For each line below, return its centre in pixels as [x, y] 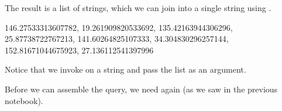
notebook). [24, 100]
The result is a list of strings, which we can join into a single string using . [138, 8]
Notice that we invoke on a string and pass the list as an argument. [125, 69]
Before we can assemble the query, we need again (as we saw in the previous [141, 89]
